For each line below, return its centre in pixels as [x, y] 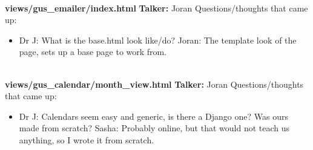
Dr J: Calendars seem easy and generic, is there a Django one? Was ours [153, 116]
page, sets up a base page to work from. [93, 52]
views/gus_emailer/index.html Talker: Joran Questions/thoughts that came [156, 8]
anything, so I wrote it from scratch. [87, 139]
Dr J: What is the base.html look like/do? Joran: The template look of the [158, 40]
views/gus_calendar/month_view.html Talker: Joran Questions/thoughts [154, 84]
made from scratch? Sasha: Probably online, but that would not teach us [154, 128]
